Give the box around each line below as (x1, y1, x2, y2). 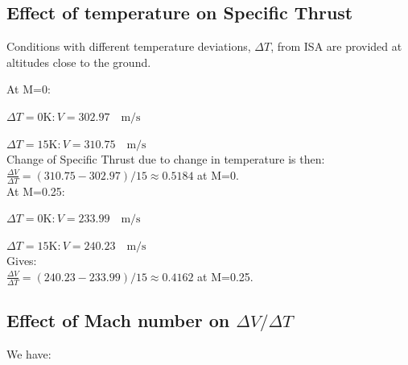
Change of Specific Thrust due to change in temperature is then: (6, 151, 325, 168)
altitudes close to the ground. (6, 53, 151, 70)
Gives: (6, 252, 37, 269)
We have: (6, 346, 52, 362)
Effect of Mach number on (6, 308, 230, 333)
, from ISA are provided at (270, 38, 402, 55)
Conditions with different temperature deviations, (6, 38, 251, 55)
